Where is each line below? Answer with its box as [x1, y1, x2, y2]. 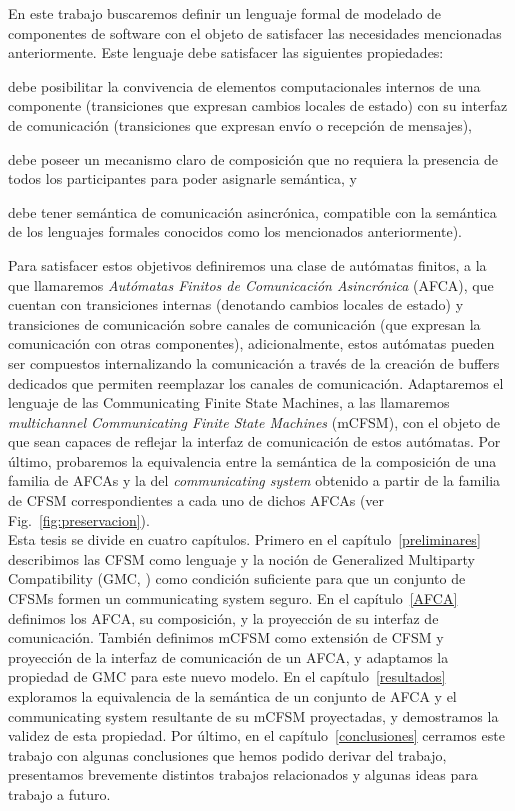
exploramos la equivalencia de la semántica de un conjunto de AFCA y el [8, 686, 457, 706]
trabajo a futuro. [8, 783, 111, 804]
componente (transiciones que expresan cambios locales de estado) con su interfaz [8, 95, 508, 116]
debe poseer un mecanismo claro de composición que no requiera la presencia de [8, 148, 499, 169]
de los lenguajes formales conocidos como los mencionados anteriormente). [8, 221, 462, 242]
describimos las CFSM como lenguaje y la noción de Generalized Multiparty [8, 548, 475, 569]
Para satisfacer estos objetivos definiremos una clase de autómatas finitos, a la [8, 254, 487, 275]
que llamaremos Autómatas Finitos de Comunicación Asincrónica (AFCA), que [8, 274, 494, 295]
